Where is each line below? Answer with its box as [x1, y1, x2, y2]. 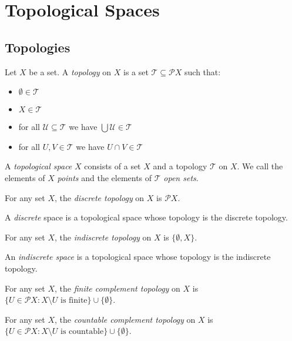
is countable [60, 327, 104, 336]
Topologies [5, 38, 71, 56]
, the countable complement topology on [55, 313, 196, 325]
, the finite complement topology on [55, 282, 180, 294]
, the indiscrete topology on [55, 230, 152, 243]
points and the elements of [57, 171, 152, 183]
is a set [123, 65, 149, 78]
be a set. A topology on [29, 65, 112, 78]
